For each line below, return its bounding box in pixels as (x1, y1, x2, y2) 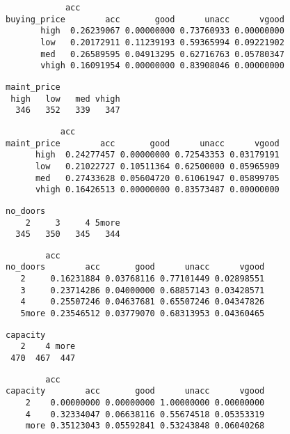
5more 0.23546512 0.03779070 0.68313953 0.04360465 (20, 309, 265, 319)
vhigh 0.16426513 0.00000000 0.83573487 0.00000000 (35, 185, 280, 195)
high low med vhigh (10, 93, 120, 104)
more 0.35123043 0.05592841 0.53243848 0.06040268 (25, 421, 265, 431)
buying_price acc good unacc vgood (6, 14, 284, 24)
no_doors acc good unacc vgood (6, 262, 265, 272)
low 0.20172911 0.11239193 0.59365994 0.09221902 (40, 37, 284, 47)
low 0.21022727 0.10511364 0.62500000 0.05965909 (35, 161, 280, 171)
